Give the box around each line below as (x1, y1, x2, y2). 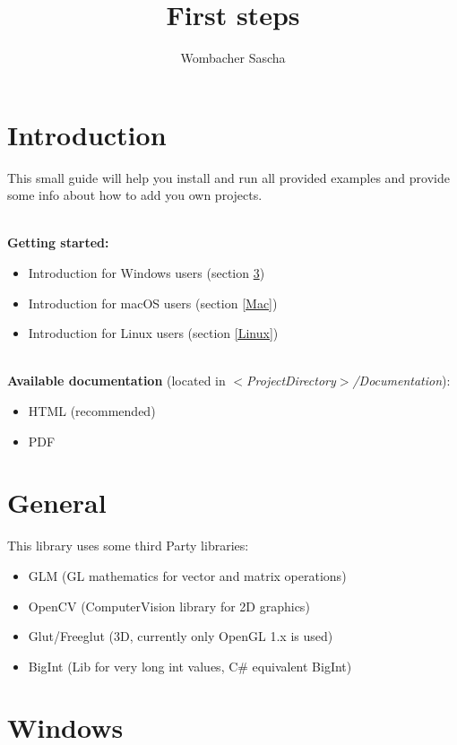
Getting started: (7, 233, 109, 252)
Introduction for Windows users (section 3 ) (28, 264, 265, 282)
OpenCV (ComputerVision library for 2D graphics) (28, 596, 310, 615)
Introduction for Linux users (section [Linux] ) (28, 324, 279, 342)
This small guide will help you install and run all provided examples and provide (7, 168, 450, 186)
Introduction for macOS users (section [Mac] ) (28, 293, 278, 312)
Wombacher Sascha (180, 48, 286, 67)
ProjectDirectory (246, 371, 336, 390)
